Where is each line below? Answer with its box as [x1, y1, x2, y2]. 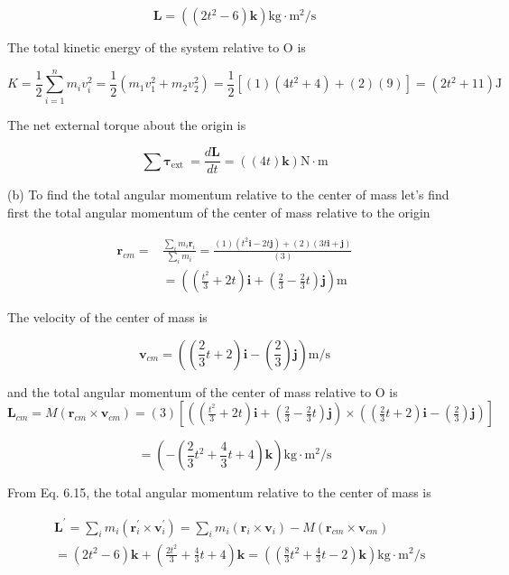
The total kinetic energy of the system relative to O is [7, 38, 306, 56]
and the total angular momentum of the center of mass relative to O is [7, 382, 398, 401]
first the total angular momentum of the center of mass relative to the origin [7, 202, 430, 221]
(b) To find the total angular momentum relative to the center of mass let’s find [7, 185, 449, 204]
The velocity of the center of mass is [7, 308, 208, 327]
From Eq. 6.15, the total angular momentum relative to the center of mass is [7, 483, 431, 502]
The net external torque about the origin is [7, 115, 246, 134]
